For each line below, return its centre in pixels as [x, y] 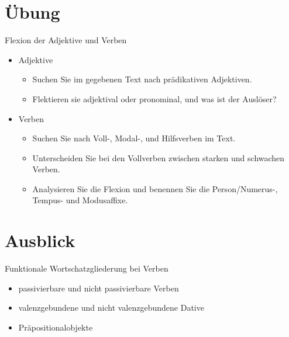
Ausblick [40, 240]
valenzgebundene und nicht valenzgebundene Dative [111, 308]
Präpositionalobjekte [56, 327]
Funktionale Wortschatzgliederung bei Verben [87, 268]
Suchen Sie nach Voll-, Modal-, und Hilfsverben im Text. [134, 138]
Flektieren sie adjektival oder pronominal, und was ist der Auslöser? [154, 98]
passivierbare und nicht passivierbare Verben [99, 288]
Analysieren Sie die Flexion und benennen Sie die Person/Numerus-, [155, 188]
